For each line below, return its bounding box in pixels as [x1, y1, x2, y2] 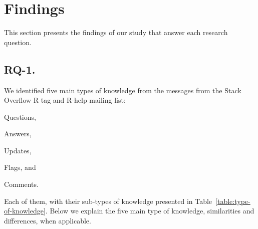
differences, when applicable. [4, 215, 91, 225]
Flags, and [4, 162, 36, 172]
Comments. [4, 179, 39, 189]
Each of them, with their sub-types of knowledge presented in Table [4, 195, 212, 206]
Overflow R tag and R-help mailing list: [4, 95, 126, 105]
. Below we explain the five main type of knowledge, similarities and [45, 205, 254, 216]
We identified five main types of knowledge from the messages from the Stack [4, 85, 241, 95]
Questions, [4, 111, 36, 122]
